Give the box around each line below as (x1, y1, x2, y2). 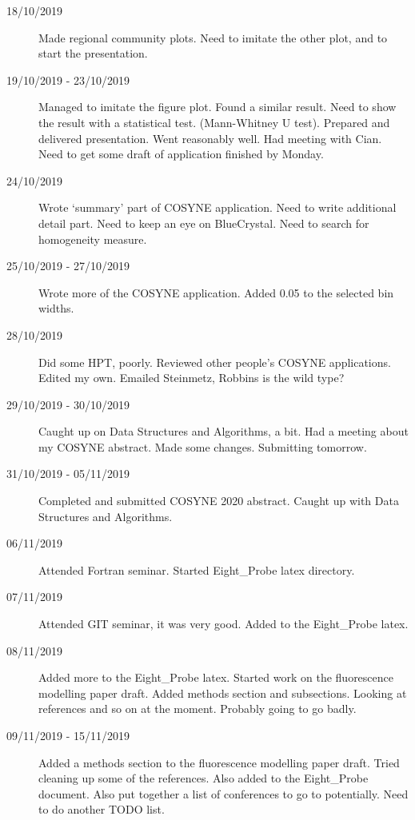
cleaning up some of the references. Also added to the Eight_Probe (38, 770, 369, 786)
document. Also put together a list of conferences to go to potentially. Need (38, 785, 409, 802)
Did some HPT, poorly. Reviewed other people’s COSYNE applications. (38, 353, 391, 370)
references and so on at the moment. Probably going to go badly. (38, 700, 357, 717)
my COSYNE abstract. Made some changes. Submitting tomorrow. (38, 438, 367, 455)
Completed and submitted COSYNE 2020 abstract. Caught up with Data (38, 492, 399, 509)
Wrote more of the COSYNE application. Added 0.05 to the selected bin (38, 284, 394, 301)
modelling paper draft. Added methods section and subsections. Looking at (38, 684, 407, 701)
